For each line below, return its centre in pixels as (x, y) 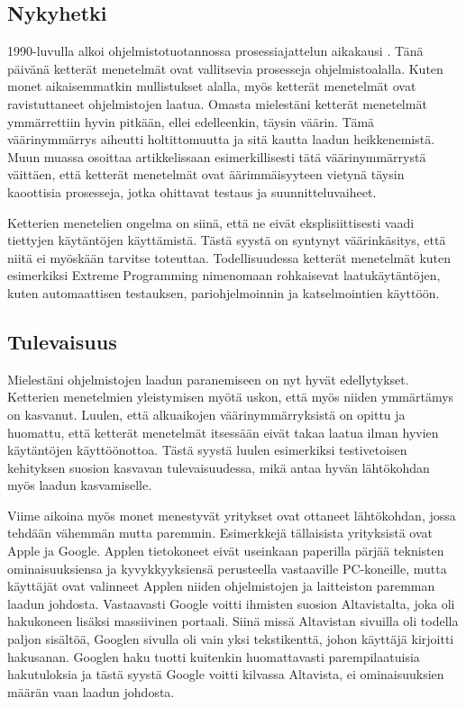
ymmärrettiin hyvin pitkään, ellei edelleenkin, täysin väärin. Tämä (191, 121)
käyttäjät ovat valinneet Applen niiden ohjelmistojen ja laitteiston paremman (221, 586)
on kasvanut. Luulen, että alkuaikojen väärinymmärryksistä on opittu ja (206, 414)
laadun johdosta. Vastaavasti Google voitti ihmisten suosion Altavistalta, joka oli (231, 603)
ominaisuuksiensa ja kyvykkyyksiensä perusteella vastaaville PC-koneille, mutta (227, 568)
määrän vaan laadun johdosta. (91, 691)
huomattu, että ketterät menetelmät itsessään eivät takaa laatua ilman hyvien (223, 432)
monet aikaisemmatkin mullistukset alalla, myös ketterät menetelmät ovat (212, 86)
